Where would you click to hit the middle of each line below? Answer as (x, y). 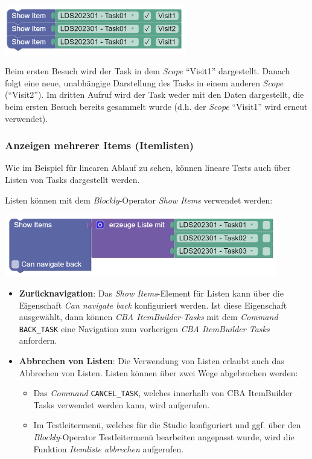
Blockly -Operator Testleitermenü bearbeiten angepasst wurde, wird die (164, 437)
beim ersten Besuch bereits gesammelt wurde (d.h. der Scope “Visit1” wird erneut (156, 107)
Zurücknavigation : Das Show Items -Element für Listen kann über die (151, 293)
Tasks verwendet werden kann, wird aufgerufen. (122, 404)
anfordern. (38, 340)
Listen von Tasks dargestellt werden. (72, 180)
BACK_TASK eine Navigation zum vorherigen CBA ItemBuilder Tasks (144, 328)
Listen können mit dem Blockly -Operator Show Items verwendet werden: (139, 200)
